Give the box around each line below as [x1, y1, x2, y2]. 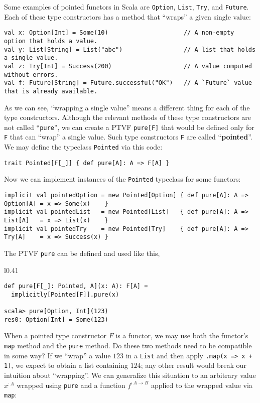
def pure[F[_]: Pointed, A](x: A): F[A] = [4, 283, 148, 290]
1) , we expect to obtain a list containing [4, 360, 128, 370]
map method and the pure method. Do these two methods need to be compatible [4, 340, 252, 351]
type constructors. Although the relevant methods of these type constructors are [4, 112, 251, 122]
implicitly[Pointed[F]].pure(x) [11, 291, 119, 298]
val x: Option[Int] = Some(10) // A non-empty [4, 29, 234, 37]
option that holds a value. [4, 37, 98, 45]
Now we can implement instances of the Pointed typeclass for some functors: [4, 174, 241, 184]
